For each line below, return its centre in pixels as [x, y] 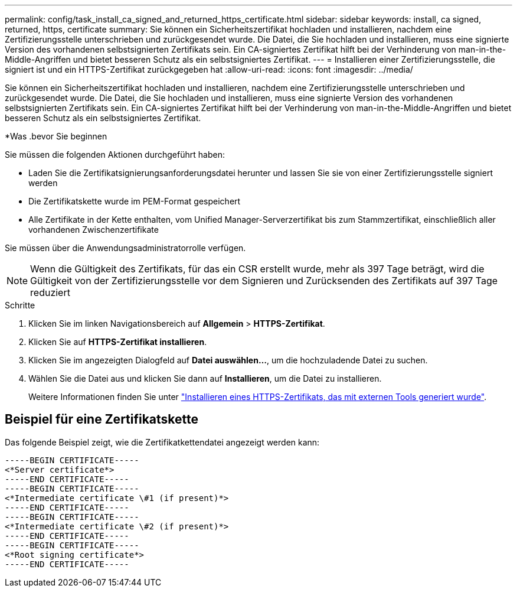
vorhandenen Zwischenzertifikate [94, 230]
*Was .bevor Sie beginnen [56, 136]
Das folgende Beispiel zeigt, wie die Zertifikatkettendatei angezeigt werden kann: [162, 442]
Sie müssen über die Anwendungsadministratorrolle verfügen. [125, 248]
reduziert [50, 292]
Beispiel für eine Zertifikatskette [102, 419]
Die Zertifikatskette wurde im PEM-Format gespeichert [135, 201]
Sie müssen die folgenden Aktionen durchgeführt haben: [115, 154]
